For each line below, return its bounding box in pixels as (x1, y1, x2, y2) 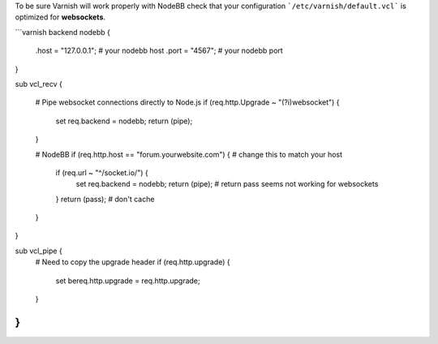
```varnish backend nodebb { (15, 27, 111, 37)
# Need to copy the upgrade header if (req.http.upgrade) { (35, 257, 230, 267)
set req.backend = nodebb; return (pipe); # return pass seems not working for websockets (75, 179, 379, 189)
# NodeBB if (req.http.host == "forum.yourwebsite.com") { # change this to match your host (35, 149, 343, 159)
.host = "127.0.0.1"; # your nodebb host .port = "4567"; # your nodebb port (35, 45, 283, 56)
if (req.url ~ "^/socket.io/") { (55, 167, 149, 178)
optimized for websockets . (15, 12, 105, 22)
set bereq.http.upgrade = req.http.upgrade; (55, 276, 200, 286)
